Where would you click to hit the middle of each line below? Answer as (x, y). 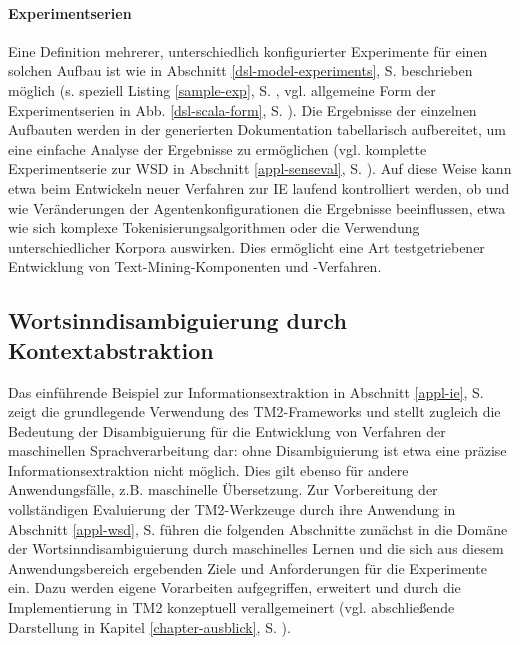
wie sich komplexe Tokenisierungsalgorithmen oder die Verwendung (214, 227)
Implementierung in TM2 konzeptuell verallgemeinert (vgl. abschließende (231, 607)
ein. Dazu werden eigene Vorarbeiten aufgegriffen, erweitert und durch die (234, 587)
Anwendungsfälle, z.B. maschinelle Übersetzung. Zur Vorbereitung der (223, 489)
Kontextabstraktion (111, 349)
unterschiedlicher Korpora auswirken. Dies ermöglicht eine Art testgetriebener (246, 246)
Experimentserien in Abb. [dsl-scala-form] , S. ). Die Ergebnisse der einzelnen (242, 109)
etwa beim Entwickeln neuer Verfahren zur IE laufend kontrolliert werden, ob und (259, 187)
